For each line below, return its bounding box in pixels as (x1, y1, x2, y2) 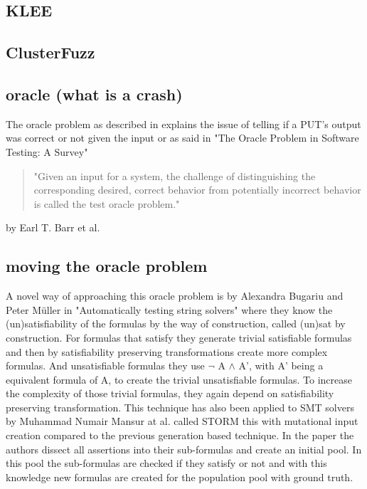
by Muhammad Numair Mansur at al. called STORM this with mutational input (6, 414, 358, 428)
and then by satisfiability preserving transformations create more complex (6, 344, 328, 359)
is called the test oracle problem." (33, 196, 180, 211)
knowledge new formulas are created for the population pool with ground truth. (6, 469, 353, 484)
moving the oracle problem (6, 255, 208, 277)
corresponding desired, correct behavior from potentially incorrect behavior (33, 182, 361, 197)
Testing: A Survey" (6, 144, 88, 159)
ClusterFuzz (6, 41, 95, 63)
